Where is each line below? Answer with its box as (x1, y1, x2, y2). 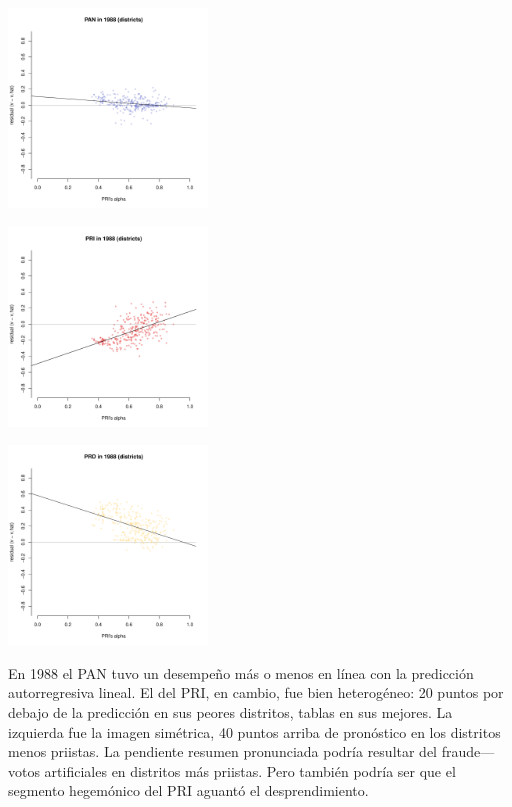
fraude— (441, 741, 495, 762)
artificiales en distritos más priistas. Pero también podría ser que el (44, 760, 456, 781)
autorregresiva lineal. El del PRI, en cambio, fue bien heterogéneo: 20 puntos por (8, 682, 504, 703)
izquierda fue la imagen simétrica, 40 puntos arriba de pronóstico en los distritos (8, 721, 501, 742)
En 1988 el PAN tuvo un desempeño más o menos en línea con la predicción (8, 662, 474, 683)
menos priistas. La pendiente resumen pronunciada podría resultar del (8, 741, 438, 762)
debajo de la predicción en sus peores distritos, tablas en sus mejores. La (8, 701, 453, 722)
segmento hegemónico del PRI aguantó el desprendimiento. (8, 780, 369, 801)
